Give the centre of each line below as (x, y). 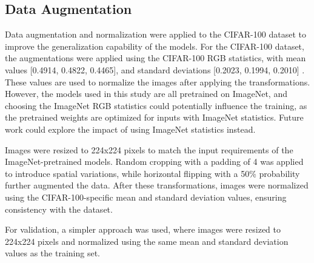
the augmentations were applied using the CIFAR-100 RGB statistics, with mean (155, 58)
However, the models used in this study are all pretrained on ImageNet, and (146, 94)
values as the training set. (52, 253)
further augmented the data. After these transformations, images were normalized (157, 185)
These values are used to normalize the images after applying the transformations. (158, 82)
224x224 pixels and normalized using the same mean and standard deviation (147, 241)
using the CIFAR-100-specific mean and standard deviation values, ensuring (146, 197)
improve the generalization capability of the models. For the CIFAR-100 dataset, (155, 46)
